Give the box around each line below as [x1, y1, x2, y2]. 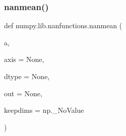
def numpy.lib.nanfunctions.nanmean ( [4, 20, 122, 31]
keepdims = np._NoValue [4, 105, 84, 115]
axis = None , [4, 54, 44, 64]
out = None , [4, 88, 42, 98]
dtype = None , [4, 71, 50, 81]
